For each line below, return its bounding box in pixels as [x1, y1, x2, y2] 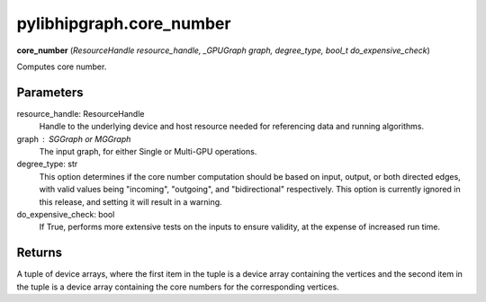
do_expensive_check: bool [16, 209, 115, 219]
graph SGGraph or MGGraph [16, 133, 131, 144]
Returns [16, 245, 63, 261]
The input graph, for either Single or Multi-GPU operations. [39, 147, 257, 157]
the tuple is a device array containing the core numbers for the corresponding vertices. [16, 281, 339, 292]
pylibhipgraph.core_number [16, 13, 231, 33]
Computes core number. [16, 61, 107, 72]
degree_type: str [16, 158, 78, 170]
